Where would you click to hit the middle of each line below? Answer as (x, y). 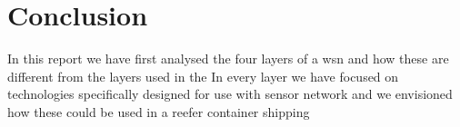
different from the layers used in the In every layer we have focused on (203, 76)
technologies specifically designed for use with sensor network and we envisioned (230, 94)
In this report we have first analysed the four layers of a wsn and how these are (228, 59)
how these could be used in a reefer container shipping (159, 111)
